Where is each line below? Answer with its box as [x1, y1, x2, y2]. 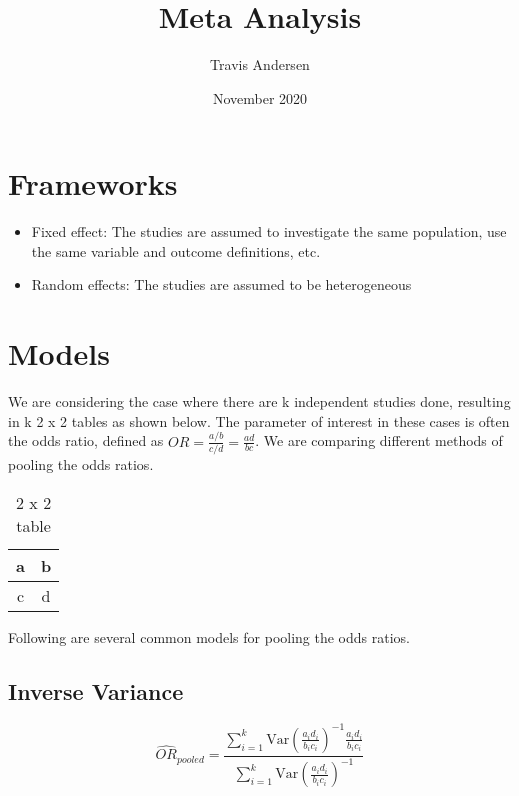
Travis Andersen [210, 54, 310, 75]
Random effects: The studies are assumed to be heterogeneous [31, 274, 412, 295]
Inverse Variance [8, 675, 184, 706]
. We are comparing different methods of [255, 430, 503, 451]
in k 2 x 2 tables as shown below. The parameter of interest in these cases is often [8, 410, 510, 431]
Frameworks [8, 163, 178, 204]
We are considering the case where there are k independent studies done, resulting [8, 391, 511, 412]
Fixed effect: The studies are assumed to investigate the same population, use [31, 221, 507, 242]
